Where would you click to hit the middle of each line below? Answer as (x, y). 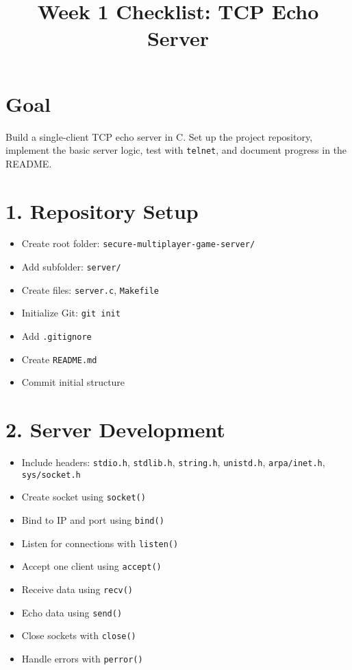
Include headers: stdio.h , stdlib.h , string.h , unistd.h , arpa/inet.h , (173, 462)
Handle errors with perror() (82, 659)
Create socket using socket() (84, 497)
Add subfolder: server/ (71, 267)
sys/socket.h (51, 475)
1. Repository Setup (102, 210)
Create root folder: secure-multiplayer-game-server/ (138, 243)
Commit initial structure (73, 382)
